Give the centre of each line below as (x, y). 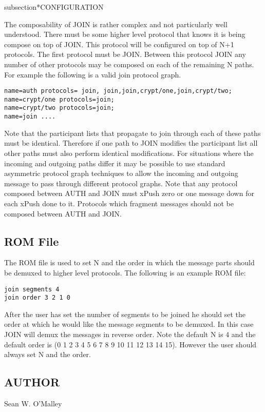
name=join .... (30, 117)
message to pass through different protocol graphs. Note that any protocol (121, 183)
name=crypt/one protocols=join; (59, 99)
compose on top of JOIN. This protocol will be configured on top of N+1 (119, 44)
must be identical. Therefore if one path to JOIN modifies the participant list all (131, 143)
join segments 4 (32, 289)
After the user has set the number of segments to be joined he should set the (125, 314)
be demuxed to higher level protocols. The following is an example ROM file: (125, 272)
